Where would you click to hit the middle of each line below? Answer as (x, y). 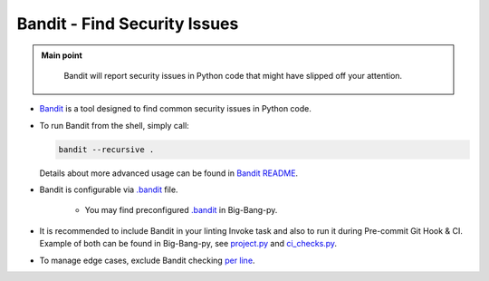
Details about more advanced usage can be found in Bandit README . (169, 173)
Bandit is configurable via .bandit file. (109, 189)
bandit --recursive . (106, 149)
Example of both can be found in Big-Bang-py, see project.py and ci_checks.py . (188, 244)
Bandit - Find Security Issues (128, 24)
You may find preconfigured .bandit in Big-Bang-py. (181, 210)
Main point (62, 55)
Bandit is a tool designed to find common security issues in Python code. (176, 109)
